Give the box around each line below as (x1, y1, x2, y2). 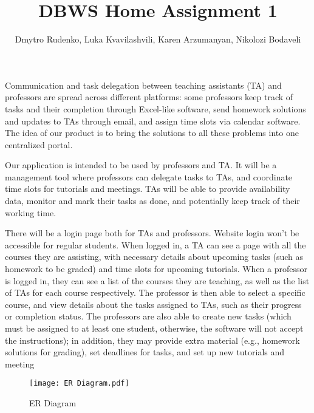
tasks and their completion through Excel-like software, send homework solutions (5, 102, 306, 115)
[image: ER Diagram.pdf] (29, 379, 129, 388)
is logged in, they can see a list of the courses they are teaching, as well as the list (5, 274, 310, 287)
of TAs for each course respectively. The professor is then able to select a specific (5, 286, 305, 299)
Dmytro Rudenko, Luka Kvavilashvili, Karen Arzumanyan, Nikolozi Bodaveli (15, 33, 301, 46)
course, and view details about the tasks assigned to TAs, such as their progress (5, 298, 302, 310)
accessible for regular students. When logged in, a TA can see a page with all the (5, 238, 306, 251)
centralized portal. (5, 138, 73, 151)
